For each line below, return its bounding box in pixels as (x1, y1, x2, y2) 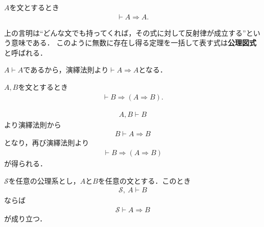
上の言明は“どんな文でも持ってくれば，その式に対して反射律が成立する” (4, 27, 246, 38)
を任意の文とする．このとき (98, 175, 191, 186)
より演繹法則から (4, 119, 61, 130)
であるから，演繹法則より (23, 64, 109, 75)
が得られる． (4, 158, 47, 168)
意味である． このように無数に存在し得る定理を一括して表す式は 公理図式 (11, 37, 257, 48)
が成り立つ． (4, 213, 47, 223)
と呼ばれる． (4, 47, 47, 58)
